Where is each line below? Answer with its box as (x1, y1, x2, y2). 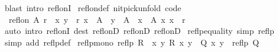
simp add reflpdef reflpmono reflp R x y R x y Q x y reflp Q (4, 36, 259, 48)
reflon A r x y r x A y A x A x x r (8, 13, 186, 25)
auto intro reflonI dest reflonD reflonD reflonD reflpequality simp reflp (4, 25, 274, 37)
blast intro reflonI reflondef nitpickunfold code (4, 2, 181, 13)
